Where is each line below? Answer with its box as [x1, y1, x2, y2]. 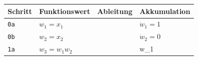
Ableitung [97, 5, 133, 16]
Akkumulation [139, 5, 190, 16]
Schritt [8, 5, 32, 16]
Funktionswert [39, 5, 90, 16]
